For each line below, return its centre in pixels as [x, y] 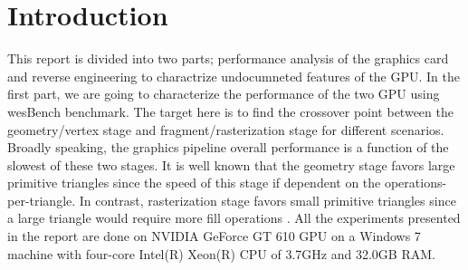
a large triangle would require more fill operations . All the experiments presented [234, 218]
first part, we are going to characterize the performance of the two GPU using [224, 94]
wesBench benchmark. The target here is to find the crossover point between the [230, 111]
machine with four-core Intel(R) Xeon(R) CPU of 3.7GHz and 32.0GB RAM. [221, 253]
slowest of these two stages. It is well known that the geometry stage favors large [231, 164]
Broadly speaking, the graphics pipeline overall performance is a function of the [228, 147]
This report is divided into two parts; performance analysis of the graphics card [228, 58]
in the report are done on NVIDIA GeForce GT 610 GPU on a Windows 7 [214, 236]
